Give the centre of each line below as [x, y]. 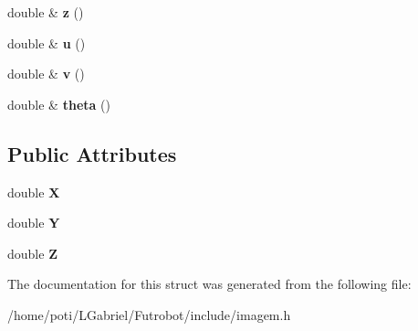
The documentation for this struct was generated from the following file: [209, 284]
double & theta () [59, 104]
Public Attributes [92, 153]
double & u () [47, 43]
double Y [34, 223]
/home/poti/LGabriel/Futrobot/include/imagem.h [149, 314]
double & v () [46, 74]
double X [34, 192]
